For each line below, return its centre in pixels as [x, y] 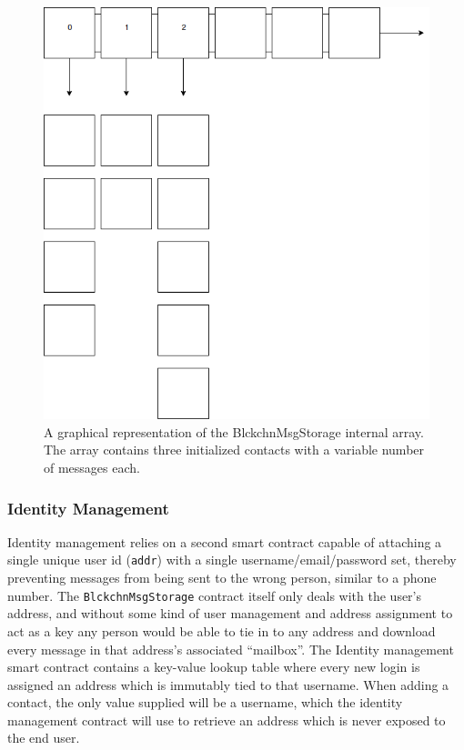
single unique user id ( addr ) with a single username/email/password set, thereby [232, 560]
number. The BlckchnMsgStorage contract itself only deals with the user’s [215, 595]
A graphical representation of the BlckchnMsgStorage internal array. [234, 431]
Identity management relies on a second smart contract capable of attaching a [225, 541]
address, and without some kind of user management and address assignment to [230, 613]
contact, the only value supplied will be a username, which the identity [205, 702]
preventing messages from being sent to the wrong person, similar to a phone [222, 578]
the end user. [44, 738]
